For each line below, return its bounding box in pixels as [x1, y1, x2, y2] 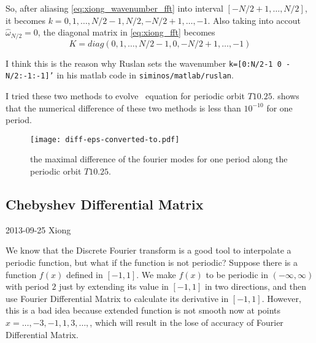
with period [6, 280, 49, 293]
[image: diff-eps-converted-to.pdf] [30, 135, 180, 144]
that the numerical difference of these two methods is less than [6, 101, 241, 114]
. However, [261, 292, 301, 304]
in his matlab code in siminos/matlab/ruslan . [56, 69, 234, 81]
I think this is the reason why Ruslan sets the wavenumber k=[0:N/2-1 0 [6, 56, 282, 69]
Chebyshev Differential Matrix [6, 194, 204, 213]
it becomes [6, 13, 46, 26]
